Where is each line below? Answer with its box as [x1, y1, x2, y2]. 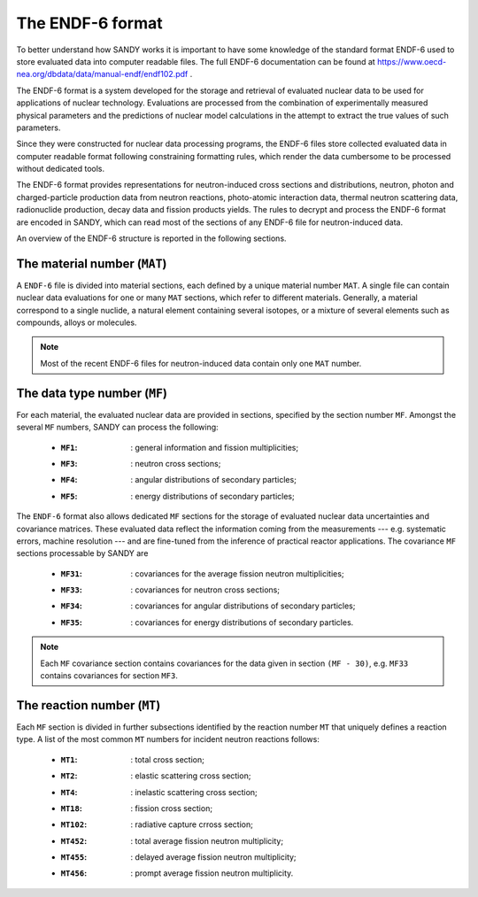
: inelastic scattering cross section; [130, 786, 258, 797]
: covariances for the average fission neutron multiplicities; [130, 568, 344, 579]
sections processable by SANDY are [16, 548, 149, 559]
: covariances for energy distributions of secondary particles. [130, 616, 354, 628]
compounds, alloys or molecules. [16, 317, 137, 328]
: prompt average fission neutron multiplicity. [130, 868, 294, 878]
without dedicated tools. [16, 164, 105, 174]
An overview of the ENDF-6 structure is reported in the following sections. [16, 233, 287, 244]
